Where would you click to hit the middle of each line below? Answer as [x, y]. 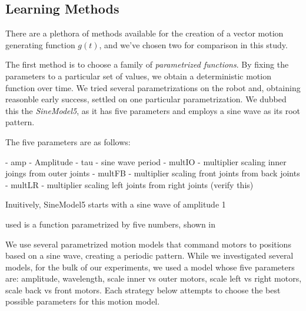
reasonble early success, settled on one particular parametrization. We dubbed [146, 99]
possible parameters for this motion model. [83, 301]
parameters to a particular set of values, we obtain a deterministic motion [138, 76]
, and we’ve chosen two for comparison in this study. [193, 44]
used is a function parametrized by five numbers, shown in [111, 224]
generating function [40, 44]
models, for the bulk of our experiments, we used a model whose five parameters [150, 267]
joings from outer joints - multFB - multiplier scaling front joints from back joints [153, 173]
